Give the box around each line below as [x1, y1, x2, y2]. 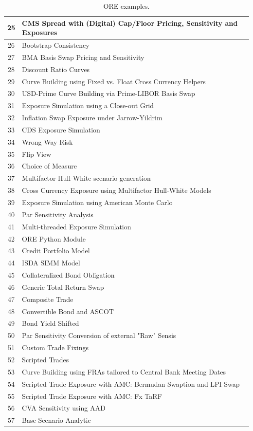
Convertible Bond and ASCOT [22, 306, 114, 316]
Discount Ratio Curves [22, 64, 90, 74]
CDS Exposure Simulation [22, 124, 100, 134]
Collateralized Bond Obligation [22, 270, 115, 280]
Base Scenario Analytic [22, 415, 91, 425]
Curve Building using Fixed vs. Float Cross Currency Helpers [22, 76, 206, 86]
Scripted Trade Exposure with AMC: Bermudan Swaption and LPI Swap [22, 378, 240, 389]
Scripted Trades [22, 354, 69, 364]
